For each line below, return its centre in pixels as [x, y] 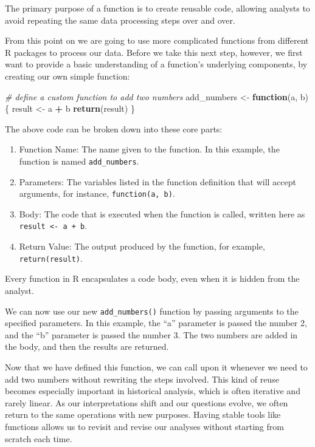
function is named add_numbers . [79, 161]
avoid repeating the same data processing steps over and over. [120, 20]
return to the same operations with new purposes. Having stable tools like [143, 415]
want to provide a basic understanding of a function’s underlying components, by [156, 64]
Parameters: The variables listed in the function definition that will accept [157, 181]
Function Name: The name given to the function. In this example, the [149, 149]
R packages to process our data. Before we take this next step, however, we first [154, 52]
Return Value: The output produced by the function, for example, [142, 246]
